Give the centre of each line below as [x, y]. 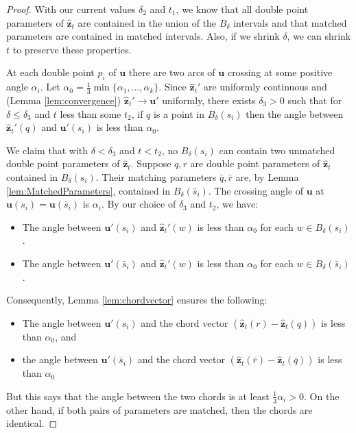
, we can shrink [319, 36]
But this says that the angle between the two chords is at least [138, 396]
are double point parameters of [255, 163]
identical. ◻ [32, 423]
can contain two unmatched [277, 150]
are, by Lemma [267, 176]
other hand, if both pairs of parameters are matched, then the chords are [159, 409]
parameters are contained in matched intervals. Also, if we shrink [143, 36]
